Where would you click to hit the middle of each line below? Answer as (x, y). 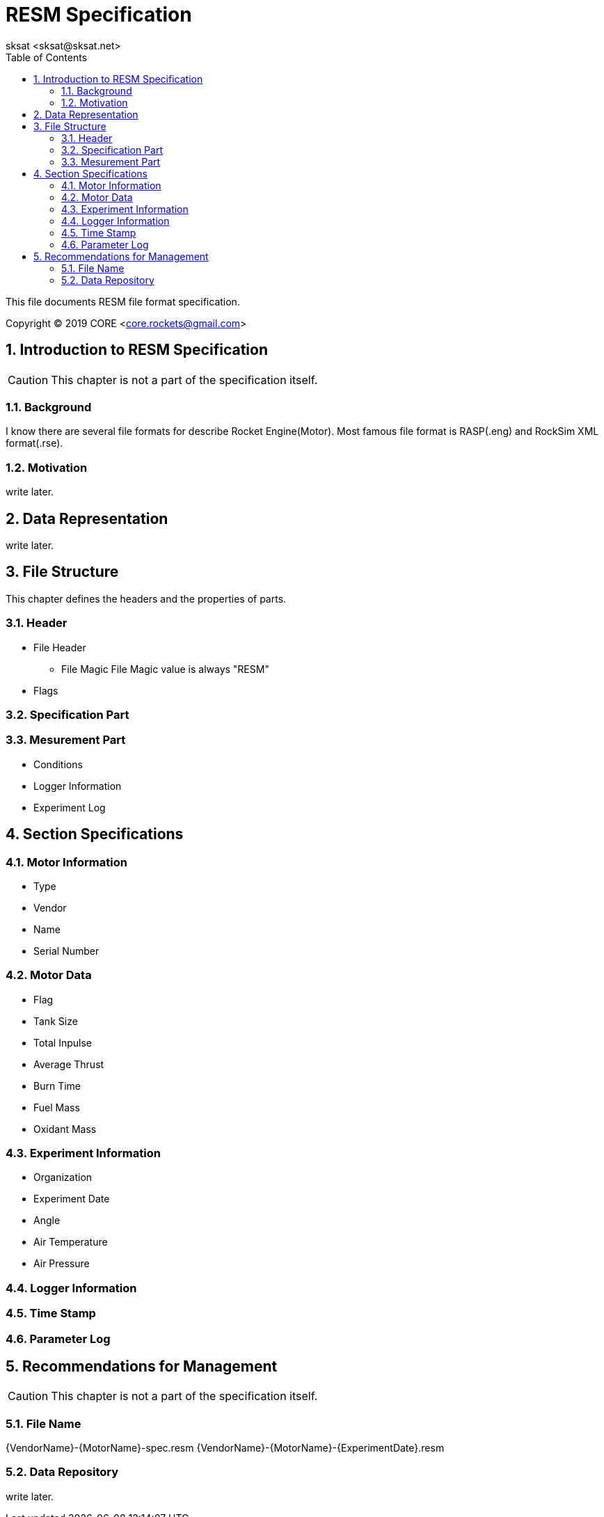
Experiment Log (70, 807)
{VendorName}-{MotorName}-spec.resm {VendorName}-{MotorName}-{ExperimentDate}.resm (225, 1448)
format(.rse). (34, 443)
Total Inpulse (63, 1042)
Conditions (58, 764)
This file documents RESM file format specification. (123, 301)
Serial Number (66, 951)
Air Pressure (62, 1264)
